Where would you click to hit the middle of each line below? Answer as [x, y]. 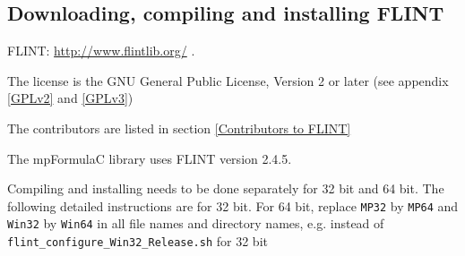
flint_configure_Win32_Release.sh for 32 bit [138, 241]
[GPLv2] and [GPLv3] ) [70, 98]
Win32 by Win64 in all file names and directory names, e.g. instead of [196, 223]
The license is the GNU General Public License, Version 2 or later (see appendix [228, 80]
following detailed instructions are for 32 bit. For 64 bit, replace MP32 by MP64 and [233, 205]
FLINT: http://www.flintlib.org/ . [101, 51]
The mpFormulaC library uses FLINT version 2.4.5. [150, 158]
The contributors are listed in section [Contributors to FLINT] [179, 128]
